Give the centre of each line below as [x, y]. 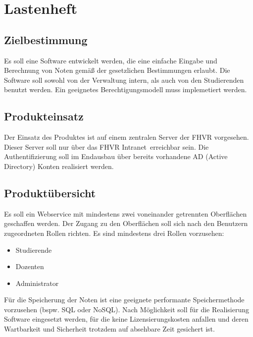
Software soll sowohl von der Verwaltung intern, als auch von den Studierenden [124, 80]
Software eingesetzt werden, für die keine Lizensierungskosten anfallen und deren [126, 319]
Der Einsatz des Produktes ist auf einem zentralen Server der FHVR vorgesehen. [126, 137]
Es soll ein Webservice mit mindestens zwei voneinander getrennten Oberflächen [126, 213]
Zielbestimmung [46, 39]
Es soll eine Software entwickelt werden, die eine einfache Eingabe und [111, 60]
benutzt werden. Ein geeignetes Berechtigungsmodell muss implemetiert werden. [126, 89]
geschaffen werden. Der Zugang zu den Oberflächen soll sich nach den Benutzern [126, 223]
